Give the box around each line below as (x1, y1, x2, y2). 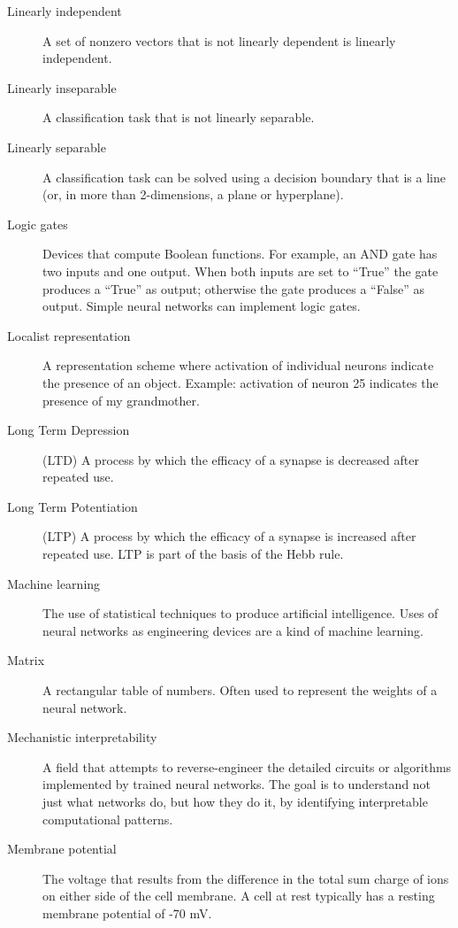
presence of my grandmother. (42, 391, 200, 409)
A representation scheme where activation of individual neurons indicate (42, 356, 434, 375)
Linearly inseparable (7, 78, 117, 97)
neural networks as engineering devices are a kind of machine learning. (42, 621, 424, 639)
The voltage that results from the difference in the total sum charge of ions (42, 869, 449, 887)
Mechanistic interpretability (7, 728, 157, 746)
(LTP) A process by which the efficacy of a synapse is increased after (42, 527, 416, 545)
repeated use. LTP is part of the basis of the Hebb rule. (42, 545, 344, 563)
